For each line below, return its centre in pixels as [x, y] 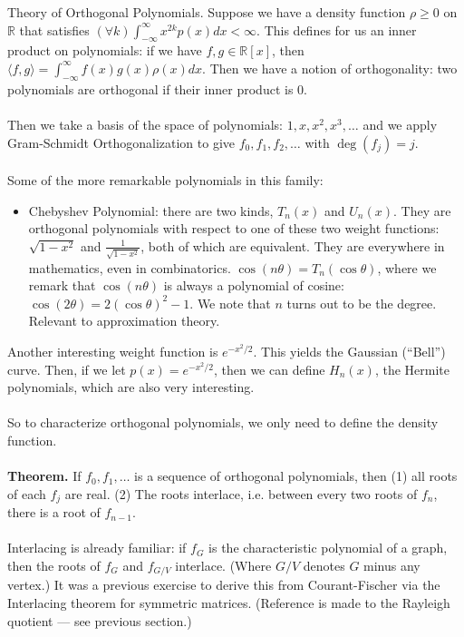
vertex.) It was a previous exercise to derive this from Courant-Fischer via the [224, 585]
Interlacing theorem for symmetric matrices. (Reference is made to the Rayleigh [229, 603]
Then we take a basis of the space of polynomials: [145, 124]
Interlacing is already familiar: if [97, 548]
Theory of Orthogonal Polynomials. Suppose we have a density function [207, 12]
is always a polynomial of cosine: [254, 285]
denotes [324, 565]
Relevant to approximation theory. [124, 321]
